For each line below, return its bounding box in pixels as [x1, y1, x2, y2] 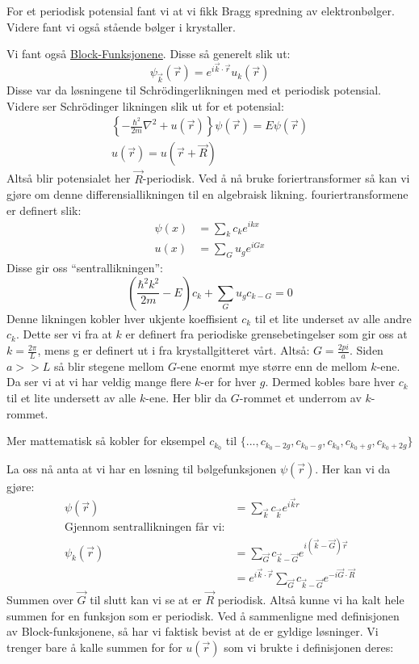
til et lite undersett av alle [6, 389, 136, 406]
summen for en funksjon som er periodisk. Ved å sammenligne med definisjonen [6, 607, 400, 624]
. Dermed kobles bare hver [265, 373, 396, 390]
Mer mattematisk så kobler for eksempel [6, 432, 206, 449]
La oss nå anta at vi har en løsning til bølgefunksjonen [6, 460, 277, 477]
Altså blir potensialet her [6, 170, 131, 187]
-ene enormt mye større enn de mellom [176, 357, 367, 374]
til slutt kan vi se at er [90, 591, 202, 608]
